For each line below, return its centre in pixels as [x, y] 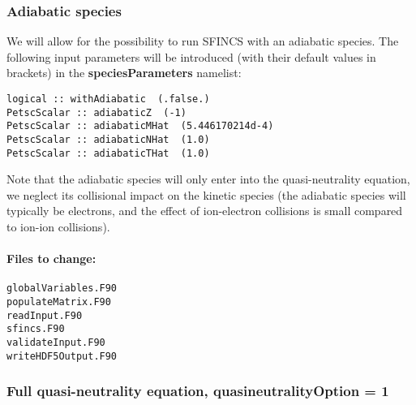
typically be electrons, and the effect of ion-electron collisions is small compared [205, 211]
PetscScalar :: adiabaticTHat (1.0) [108, 153]
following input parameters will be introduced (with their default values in [191, 56]
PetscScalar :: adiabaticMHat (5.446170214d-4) [140, 126]
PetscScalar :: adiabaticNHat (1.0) [108, 139]
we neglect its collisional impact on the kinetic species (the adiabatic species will [206, 194]
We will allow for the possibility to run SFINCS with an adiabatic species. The [203, 41]
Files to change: [51, 259]
